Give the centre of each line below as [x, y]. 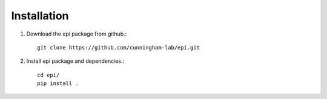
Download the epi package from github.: [77, 34]
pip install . [58, 84]
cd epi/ [48, 75]
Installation [40, 16]
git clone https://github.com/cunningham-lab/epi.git [118, 47]
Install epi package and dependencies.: [75, 61]
